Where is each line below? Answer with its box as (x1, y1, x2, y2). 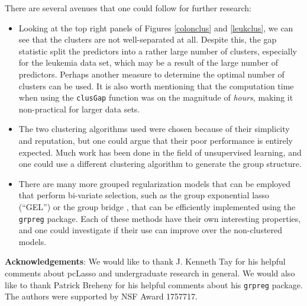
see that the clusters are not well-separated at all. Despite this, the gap (18, 33, 277, 46)
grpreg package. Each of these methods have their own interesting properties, (18, 212, 301, 224)
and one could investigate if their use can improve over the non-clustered (18, 224, 283, 236)
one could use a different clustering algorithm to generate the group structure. (18, 157, 302, 170)
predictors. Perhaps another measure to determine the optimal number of (18, 67, 285, 80)
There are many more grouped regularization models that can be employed (18, 177, 290, 189)
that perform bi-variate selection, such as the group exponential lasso (18, 189, 270, 201)
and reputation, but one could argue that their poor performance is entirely (18, 134, 293, 146)
